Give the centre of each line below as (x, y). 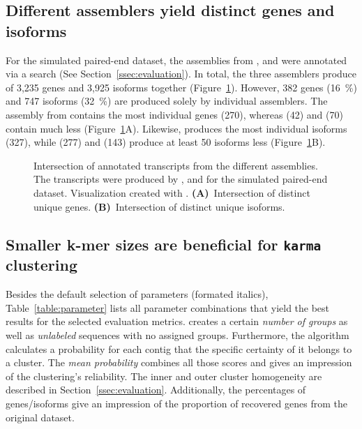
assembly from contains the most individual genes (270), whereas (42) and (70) (174, 114)
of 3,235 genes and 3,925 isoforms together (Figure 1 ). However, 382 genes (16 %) (181, 87)
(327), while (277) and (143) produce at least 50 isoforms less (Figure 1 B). (166, 142)
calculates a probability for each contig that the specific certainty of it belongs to (179, 348)
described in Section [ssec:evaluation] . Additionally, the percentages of (156, 390)
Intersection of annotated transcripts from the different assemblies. (176, 165)
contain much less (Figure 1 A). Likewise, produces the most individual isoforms (176, 128)
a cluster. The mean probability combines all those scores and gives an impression (179, 362)
